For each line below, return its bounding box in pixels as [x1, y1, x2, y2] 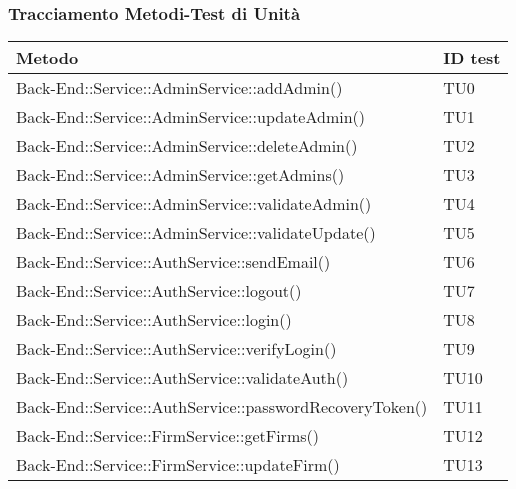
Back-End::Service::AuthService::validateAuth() [16, 366, 349, 390]
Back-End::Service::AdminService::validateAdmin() [16, 192, 372, 216]
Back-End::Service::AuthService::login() [16, 308, 292, 332]
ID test [443, 46, 501, 70]
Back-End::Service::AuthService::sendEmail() [16, 250, 331, 274]
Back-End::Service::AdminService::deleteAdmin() [16, 134, 358, 158]
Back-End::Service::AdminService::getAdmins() [16, 163, 345, 187]
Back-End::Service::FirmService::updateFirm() [16, 453, 340, 477]
